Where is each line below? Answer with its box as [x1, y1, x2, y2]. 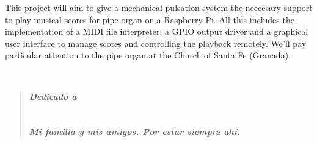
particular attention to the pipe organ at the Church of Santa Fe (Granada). [5, 49, 291, 61]
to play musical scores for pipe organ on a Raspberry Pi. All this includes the [5, 13, 294, 26]
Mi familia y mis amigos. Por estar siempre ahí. [29, 125, 240, 138]
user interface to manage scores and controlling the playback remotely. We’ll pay [5, 37, 307, 49]
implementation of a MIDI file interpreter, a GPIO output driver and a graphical [5, 25, 308, 38]
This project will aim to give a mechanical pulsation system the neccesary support [5, 1, 313, 13]
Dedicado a [29, 89, 77, 102]
